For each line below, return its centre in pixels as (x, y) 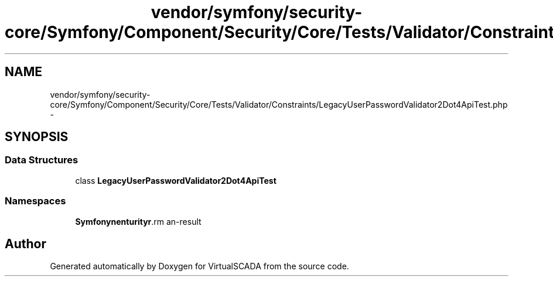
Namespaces (35, 201)
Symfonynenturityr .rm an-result (138, 221)
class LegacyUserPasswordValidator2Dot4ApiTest (176, 180)
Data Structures (42, 160)
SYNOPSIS (37, 137)
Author (25, 244)
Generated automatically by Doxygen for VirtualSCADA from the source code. (199, 266)
